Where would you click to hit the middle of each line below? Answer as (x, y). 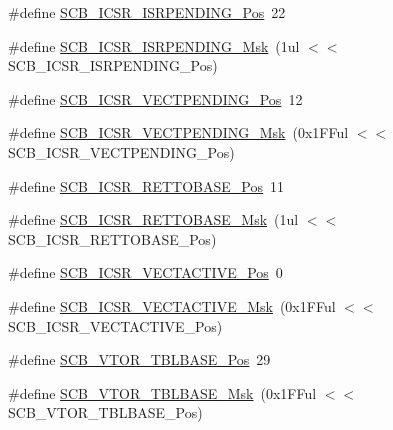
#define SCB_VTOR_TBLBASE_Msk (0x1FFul (162, 392)
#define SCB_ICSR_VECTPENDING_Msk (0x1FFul (178, 132)
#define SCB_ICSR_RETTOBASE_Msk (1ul (153, 219)
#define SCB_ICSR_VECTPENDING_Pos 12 (155, 98)
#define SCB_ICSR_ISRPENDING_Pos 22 (147, 12)
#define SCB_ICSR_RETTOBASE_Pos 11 (146, 185)
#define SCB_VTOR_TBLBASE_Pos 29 (139, 359)
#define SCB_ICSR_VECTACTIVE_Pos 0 (145, 272)
